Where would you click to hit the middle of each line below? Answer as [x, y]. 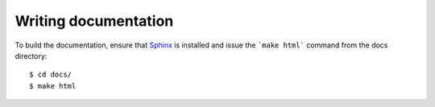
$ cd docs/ [51, 75]
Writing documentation [94, 21]
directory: [31, 56]
